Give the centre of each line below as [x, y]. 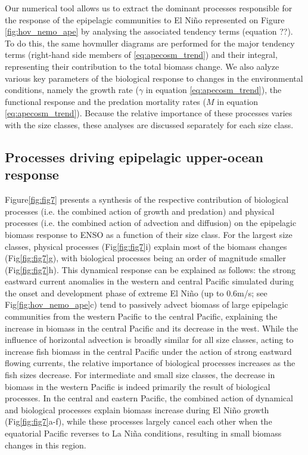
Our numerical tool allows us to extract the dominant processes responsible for [149, 8]
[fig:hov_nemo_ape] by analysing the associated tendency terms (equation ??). [149, 31]
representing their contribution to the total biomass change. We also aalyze [142, 66]
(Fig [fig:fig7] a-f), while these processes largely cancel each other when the [139, 421]
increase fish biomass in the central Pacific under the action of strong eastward [148, 351]
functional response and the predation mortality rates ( [105, 101]
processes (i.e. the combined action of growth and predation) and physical [140, 211]
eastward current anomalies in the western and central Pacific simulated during [149, 281]
